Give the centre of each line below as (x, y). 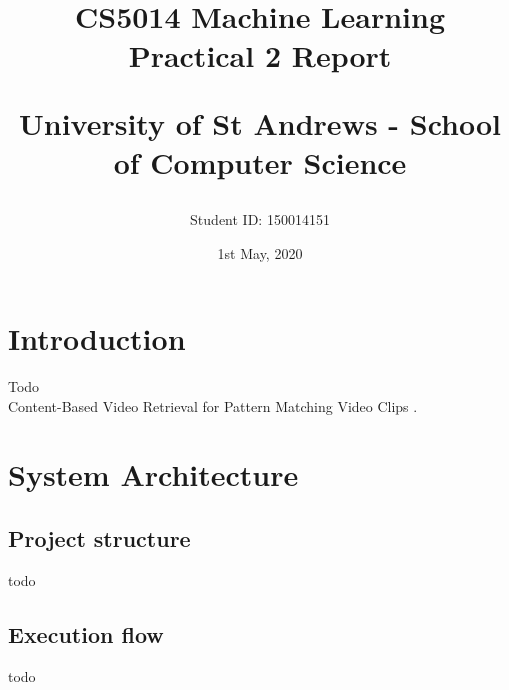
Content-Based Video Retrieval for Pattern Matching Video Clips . (213, 405)
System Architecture (153, 474)
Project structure (99, 538)
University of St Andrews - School (260, 122)
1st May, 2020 (260, 252)
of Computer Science (260, 161)
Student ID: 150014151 (260, 218)
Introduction (97, 338)
